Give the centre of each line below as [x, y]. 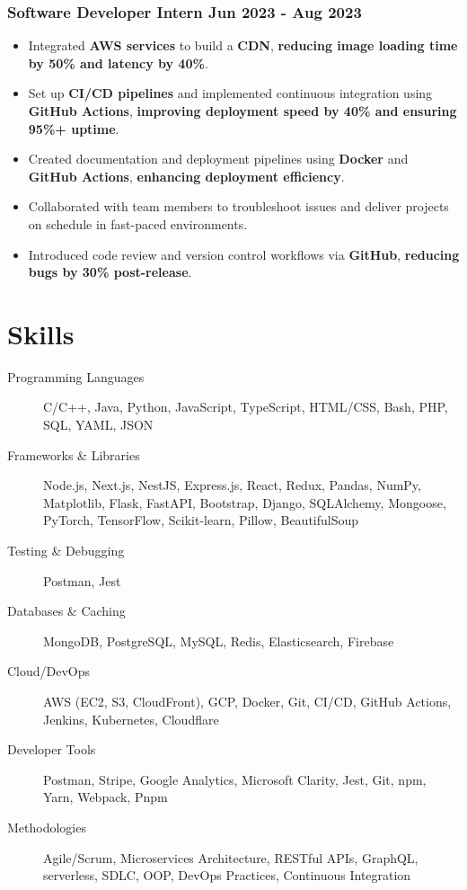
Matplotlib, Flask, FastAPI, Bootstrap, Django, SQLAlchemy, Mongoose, [245, 502]
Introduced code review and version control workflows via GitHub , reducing [244, 254]
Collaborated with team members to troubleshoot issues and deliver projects [238, 206]
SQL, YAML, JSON [98, 425]
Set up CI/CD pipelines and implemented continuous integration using [230, 93]
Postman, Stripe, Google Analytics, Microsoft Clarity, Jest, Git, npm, [235, 779]
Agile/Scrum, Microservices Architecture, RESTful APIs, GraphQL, [231, 857]
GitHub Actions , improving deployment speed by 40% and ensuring [242, 111]
